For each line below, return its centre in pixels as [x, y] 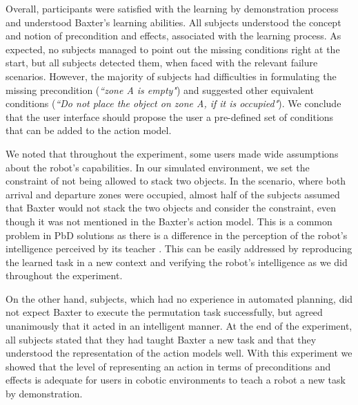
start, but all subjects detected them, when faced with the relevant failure [162, 63]
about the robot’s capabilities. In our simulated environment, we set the [158, 167]
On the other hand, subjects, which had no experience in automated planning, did [179, 298]
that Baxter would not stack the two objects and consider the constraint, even [171, 208]
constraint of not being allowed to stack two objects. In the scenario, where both [176, 181]
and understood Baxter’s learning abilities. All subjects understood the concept [173, 22]
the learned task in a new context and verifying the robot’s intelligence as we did [177, 262]
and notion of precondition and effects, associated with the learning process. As [173, 36]
